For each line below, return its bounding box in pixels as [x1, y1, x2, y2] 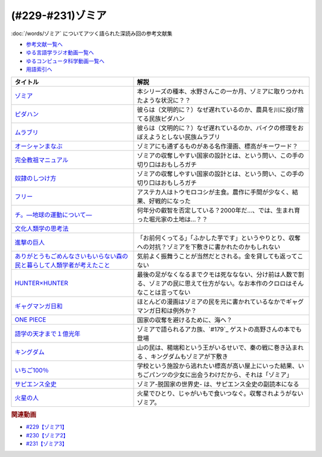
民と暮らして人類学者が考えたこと [14, 261, 110, 269]
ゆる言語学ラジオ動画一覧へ [26, 49, 94, 56]
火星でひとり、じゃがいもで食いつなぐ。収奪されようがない [137, 389, 304, 397]
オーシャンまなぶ [14, 142, 63, 150]
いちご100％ [14, 366, 49, 374]
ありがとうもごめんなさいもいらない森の [14, 252, 128, 260]
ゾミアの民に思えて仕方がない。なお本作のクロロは [148, 279, 292, 288]
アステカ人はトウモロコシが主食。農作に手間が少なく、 [137, 188, 292, 196]
